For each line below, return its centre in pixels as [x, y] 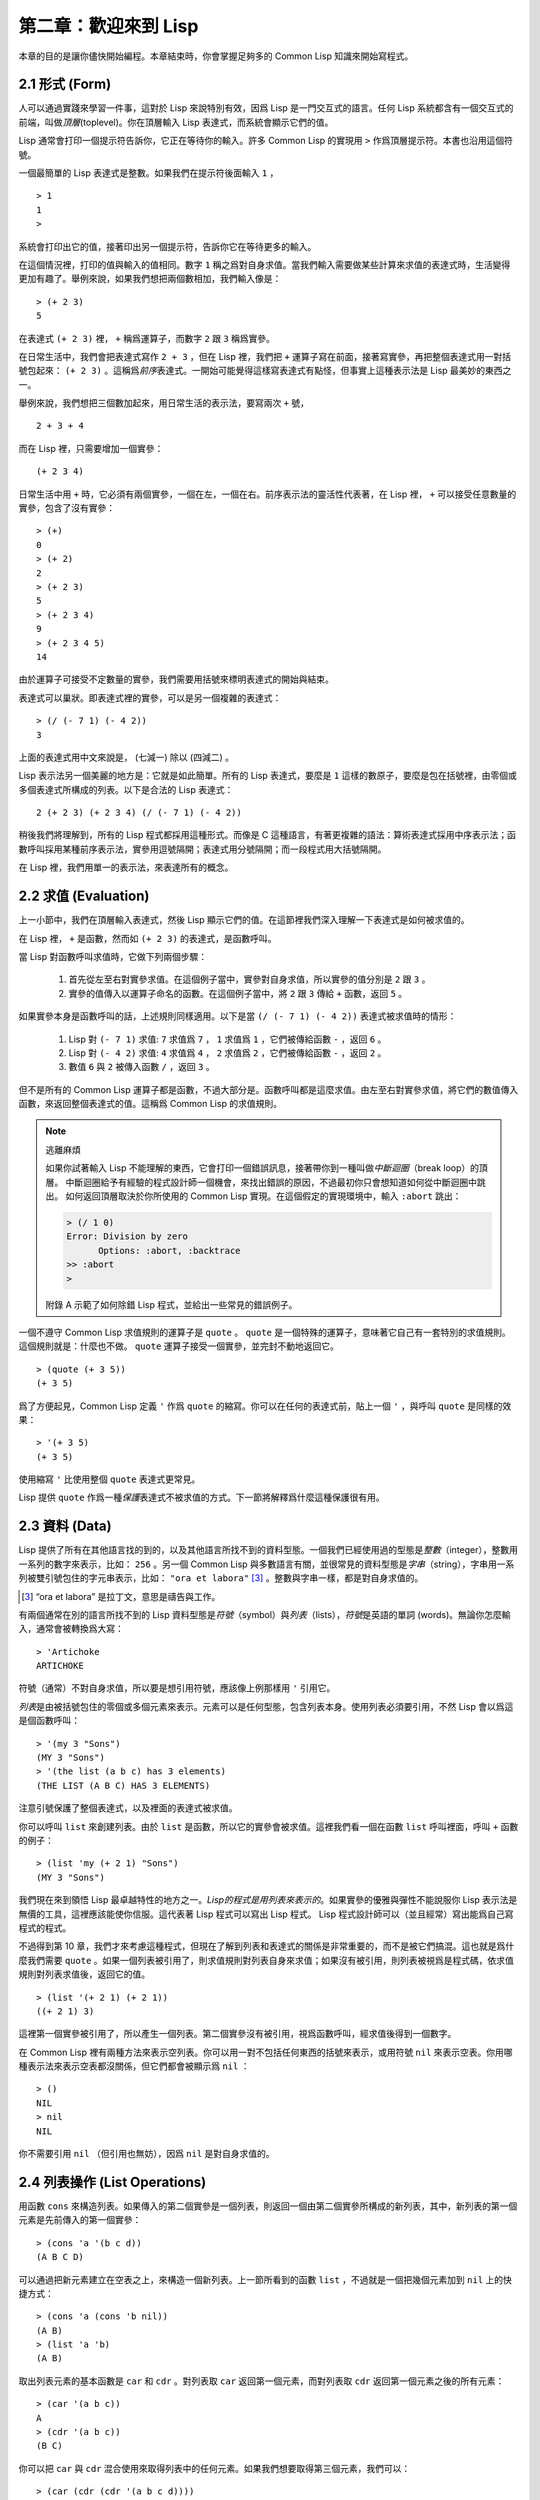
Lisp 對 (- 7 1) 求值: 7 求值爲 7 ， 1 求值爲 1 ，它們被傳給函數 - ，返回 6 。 [227, 1039]
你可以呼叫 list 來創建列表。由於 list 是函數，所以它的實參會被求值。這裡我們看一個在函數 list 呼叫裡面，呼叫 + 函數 [268, 1826]
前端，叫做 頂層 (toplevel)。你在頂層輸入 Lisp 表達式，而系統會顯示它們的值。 [176, 122]
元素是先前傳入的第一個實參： [80, 2220]
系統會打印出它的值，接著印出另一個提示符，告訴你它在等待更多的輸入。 [167, 246]
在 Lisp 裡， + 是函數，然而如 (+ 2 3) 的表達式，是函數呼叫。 [147, 938]
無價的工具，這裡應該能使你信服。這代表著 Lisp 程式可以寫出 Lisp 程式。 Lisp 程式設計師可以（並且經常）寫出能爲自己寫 [266, 1914]
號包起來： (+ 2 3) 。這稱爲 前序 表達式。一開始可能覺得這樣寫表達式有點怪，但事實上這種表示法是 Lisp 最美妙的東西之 [265, 371]
